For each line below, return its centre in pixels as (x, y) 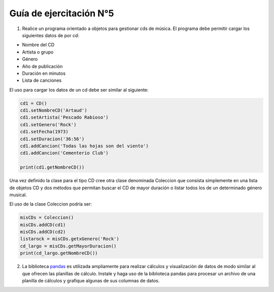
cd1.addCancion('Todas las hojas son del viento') (84, 146)
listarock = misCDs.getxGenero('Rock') (70, 239)
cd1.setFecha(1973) (44, 132)
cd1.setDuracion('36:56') (52, 139)
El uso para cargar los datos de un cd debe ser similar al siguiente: (79, 90)
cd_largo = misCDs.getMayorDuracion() (68, 246)
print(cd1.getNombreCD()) (52, 167)
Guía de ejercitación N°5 (62, 13)
